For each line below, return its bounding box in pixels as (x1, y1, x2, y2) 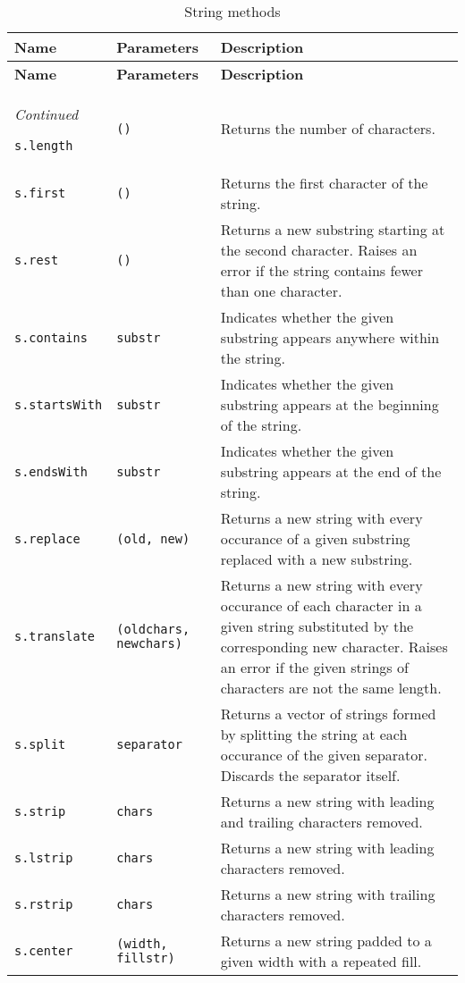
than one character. (220, 281, 342, 301)
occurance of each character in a (220, 595, 422, 616)
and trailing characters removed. (220, 811, 423, 832)
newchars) (116, 636, 182, 651)
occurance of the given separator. (220, 744, 428, 765)
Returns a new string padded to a (220, 930, 432, 951)
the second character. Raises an (220, 239, 418, 260)
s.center (14, 944, 73, 958)
